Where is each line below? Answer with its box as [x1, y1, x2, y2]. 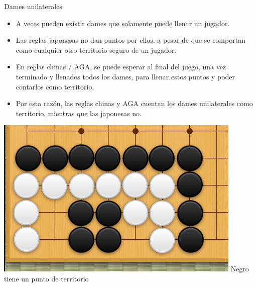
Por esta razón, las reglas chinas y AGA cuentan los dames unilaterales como [16, 98, 253, 109]
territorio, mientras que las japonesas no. [16, 108, 142, 118]
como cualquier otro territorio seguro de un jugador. [16, 44, 177, 55]
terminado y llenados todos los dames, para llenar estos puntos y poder [16, 71, 235, 81]
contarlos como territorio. [16, 81, 94, 91]
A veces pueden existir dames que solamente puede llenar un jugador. [16, 18, 230, 28]
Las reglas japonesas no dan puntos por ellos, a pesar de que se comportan [16, 35, 245, 45]
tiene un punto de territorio [4, 273, 89, 283]
